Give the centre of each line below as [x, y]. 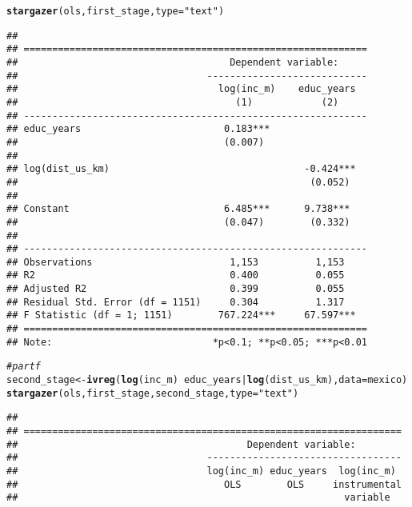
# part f [24, 367]
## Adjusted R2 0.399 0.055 [176, 289]
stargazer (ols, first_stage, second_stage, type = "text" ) [153, 393]
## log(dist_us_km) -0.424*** [181, 169]
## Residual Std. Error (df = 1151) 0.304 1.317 [176, 302]
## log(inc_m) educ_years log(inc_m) [201, 471]
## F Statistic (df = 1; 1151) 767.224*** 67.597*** [181, 315]
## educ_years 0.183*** [138, 129]
